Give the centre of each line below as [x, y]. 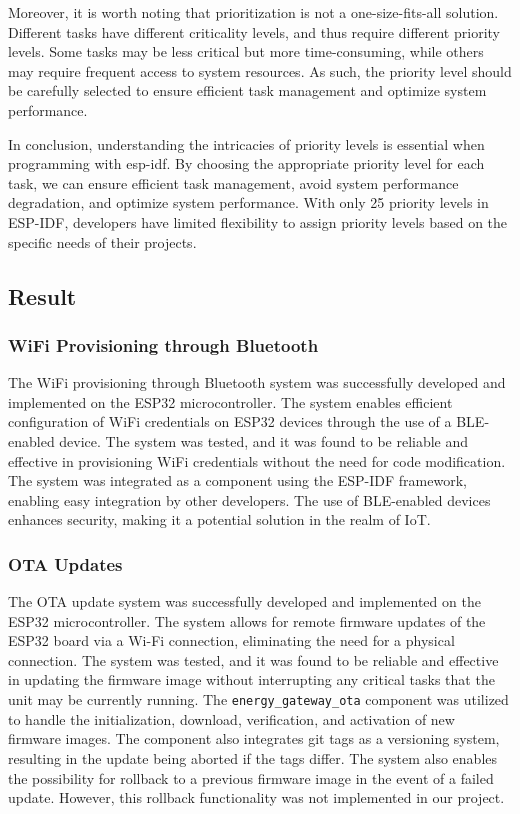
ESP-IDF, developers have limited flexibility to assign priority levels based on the [258, 221]
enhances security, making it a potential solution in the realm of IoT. [219, 519]
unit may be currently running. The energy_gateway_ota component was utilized [258, 699]
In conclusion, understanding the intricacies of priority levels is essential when [246, 143]
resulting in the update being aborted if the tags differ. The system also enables [253, 757]
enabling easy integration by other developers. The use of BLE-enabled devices [249, 499]
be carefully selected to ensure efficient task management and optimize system [247, 90]
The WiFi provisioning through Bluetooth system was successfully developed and [257, 382]
